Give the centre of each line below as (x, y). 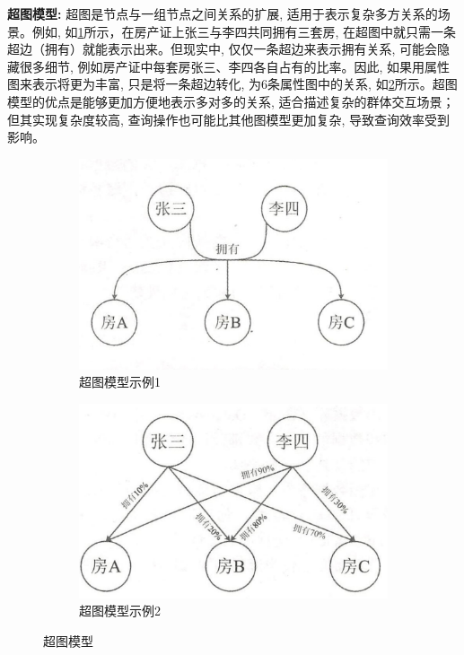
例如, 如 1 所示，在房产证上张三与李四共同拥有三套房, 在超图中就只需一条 (244, 31)
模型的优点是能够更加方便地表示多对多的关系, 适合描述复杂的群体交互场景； (231, 101)
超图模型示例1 (120, 382)
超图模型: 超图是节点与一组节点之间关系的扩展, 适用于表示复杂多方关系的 (223, 13)
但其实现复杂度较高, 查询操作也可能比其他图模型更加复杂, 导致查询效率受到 (229, 119)
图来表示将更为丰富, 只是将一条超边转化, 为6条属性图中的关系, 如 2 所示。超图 (232, 84)
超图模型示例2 (120, 611)
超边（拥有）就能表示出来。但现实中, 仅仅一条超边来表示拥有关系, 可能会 (223, 49)
